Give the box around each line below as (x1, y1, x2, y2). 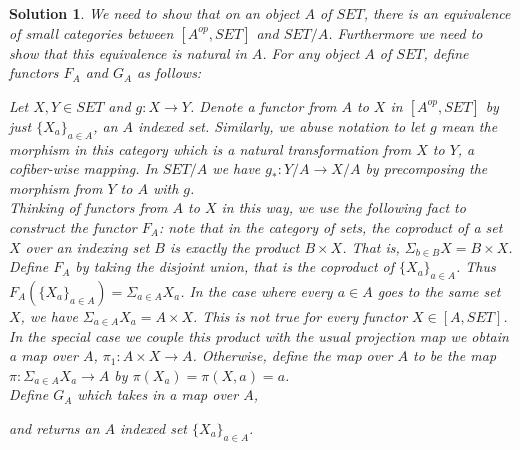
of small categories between (9, 22, 174, 43)
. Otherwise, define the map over (192, 345, 393, 366)
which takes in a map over (77, 384, 239, 405)
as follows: (137, 62, 202, 83)
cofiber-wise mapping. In (9, 158, 158, 179)
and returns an (9, 417, 100, 438)
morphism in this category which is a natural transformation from (9, 138, 412, 159)
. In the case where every (180, 280, 333, 301)
